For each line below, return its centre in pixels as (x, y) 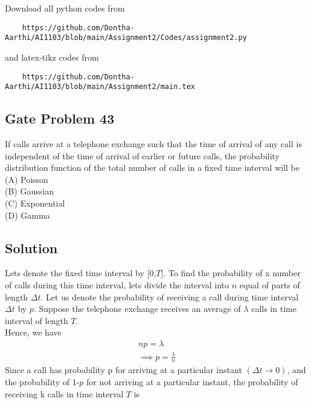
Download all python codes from (65, 8)
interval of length (37, 320)
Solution (31, 247)
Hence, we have (33, 332)
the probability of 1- (42, 381)
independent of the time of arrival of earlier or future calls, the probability (143, 155)
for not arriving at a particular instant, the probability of (192, 381)
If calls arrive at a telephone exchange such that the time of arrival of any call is (153, 144)
